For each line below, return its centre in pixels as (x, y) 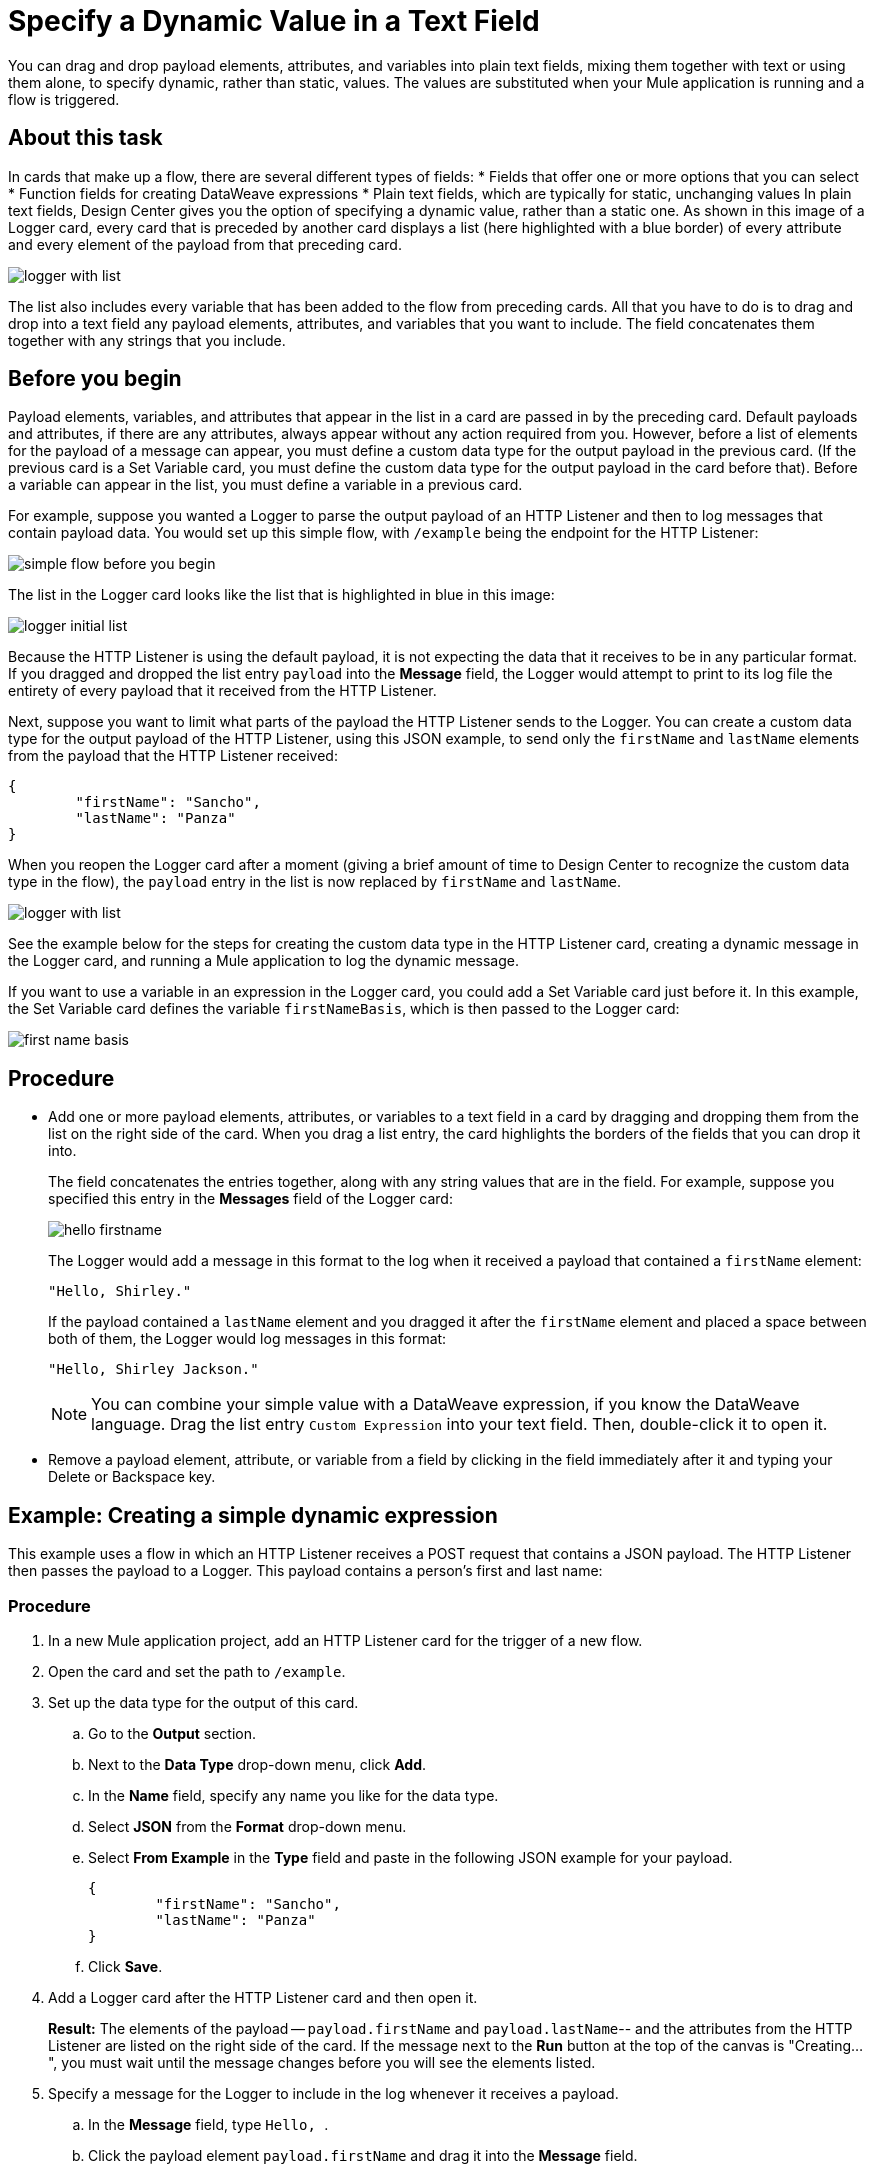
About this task (85, 138)
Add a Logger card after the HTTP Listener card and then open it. (263, 1997)
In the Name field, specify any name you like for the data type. (293, 1795)
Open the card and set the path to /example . (197, 1671)
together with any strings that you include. (147, 340)
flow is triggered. (64, 99)
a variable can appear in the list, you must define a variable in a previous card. (265, 485)
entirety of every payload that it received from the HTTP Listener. (222, 691)
